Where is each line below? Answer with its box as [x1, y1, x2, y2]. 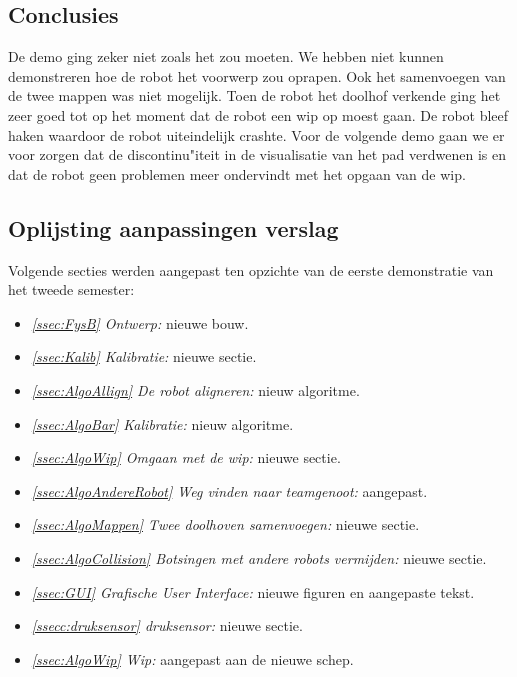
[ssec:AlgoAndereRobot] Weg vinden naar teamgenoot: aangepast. [31, 480, 428, 501]
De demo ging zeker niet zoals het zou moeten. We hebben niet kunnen [8, 46, 444, 67]
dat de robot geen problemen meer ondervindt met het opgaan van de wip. [8, 163, 466, 184]
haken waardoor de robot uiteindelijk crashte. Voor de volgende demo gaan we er [8, 124, 505, 145]
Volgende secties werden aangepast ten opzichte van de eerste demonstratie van [8, 259, 494, 280]
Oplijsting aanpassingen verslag [8, 212, 339, 243]
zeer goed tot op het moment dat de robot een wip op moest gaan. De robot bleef [8, 104, 509, 125]
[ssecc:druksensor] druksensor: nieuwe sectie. [31, 615, 303, 636]
